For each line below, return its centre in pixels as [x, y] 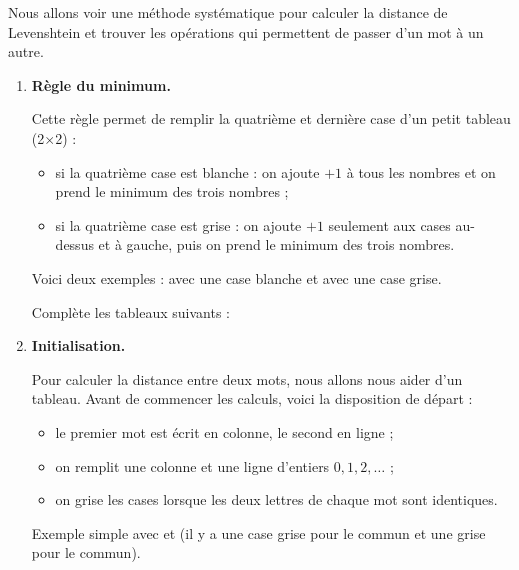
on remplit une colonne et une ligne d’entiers [192, 465]
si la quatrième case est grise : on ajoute [178, 224]
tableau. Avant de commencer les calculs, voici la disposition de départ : [252, 398]
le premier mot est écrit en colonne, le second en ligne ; [224, 431]
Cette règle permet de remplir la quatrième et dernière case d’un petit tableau [271, 118]
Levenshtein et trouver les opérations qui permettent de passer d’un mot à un [246, 31]
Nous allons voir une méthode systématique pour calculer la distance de [228, 12]
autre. [26, 51]
